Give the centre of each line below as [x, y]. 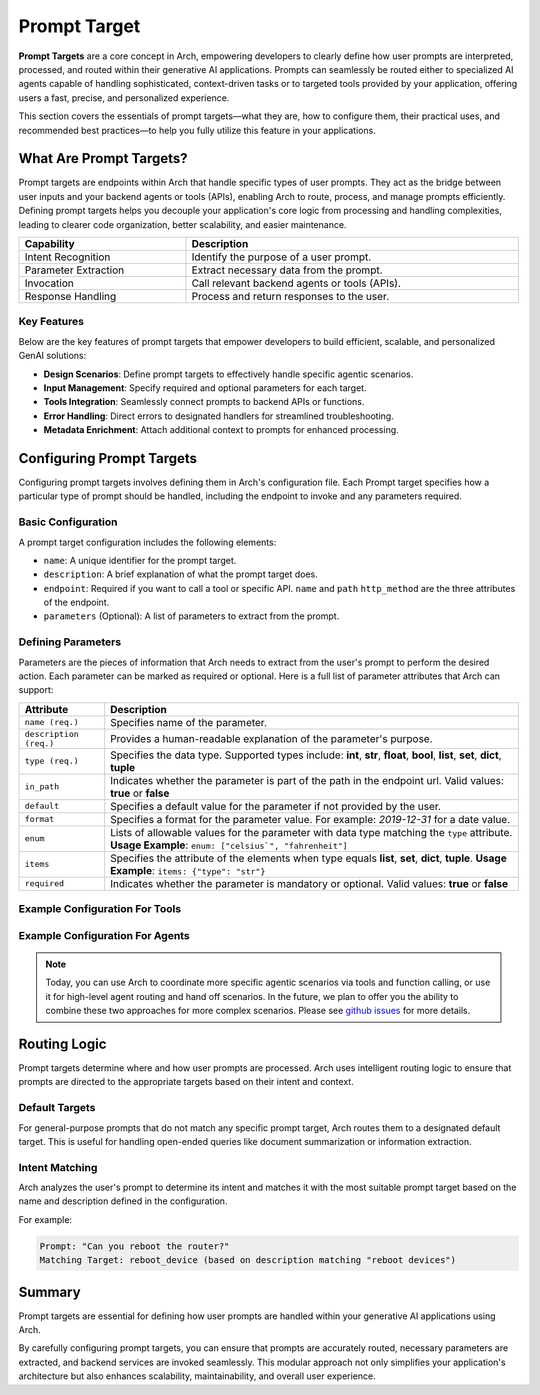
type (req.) [51, 761]
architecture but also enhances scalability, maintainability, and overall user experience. [197, 1376]
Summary [49, 1291]
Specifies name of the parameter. [188, 722]
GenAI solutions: [52, 356]
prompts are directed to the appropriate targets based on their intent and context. [186, 1082]
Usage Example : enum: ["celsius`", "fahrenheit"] [229, 845]
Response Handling [70, 296]
